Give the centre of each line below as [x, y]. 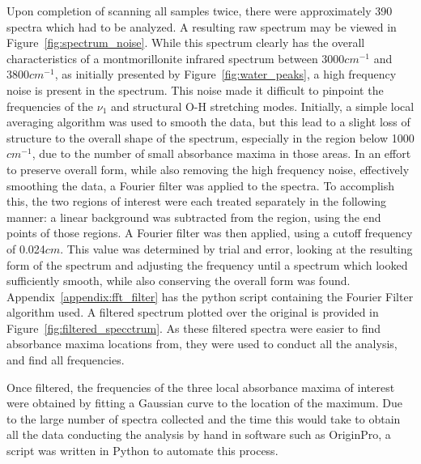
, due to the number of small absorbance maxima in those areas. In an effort [221, 153]
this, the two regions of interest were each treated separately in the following [197, 201]
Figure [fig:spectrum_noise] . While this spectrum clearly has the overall [186, 43]
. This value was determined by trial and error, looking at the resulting [236, 248]
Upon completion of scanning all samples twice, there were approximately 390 [200, 11]
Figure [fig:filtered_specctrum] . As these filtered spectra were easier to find [194, 328]
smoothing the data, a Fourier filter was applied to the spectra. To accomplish [200, 185]
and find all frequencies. [66, 360]
